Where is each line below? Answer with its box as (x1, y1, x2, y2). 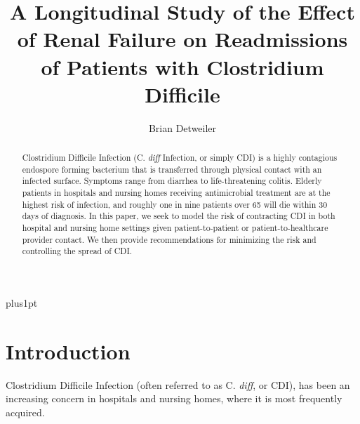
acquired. (6, 404, 45, 419)
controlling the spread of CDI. (22, 245, 133, 257)
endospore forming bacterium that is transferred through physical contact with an (22, 163, 322, 175)
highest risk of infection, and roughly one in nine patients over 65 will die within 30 (22, 198, 328, 210)
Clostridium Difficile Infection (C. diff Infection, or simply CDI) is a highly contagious (22, 152, 338, 164)
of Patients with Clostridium (41, 52, 324, 81)
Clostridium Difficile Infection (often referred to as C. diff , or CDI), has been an (6, 377, 350, 392)
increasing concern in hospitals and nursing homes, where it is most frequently (6, 391, 342, 406)
